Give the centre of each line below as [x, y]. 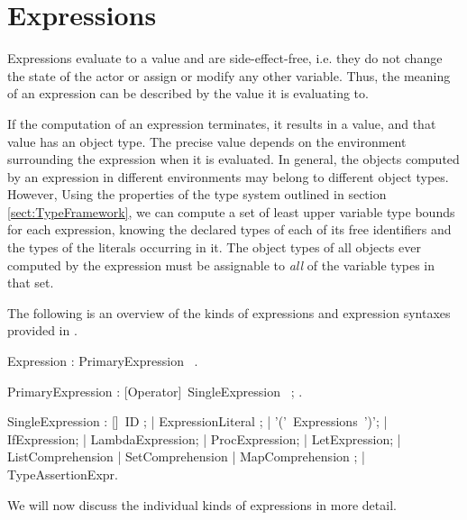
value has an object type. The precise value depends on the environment [207, 141]
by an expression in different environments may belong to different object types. [228, 176]
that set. [31, 283]
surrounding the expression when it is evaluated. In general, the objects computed [233, 159]
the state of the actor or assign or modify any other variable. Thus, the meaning [229, 75]
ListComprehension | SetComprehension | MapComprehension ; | [186, 456]
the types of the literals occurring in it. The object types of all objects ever [214, 247]
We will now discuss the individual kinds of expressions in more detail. [202, 504]
